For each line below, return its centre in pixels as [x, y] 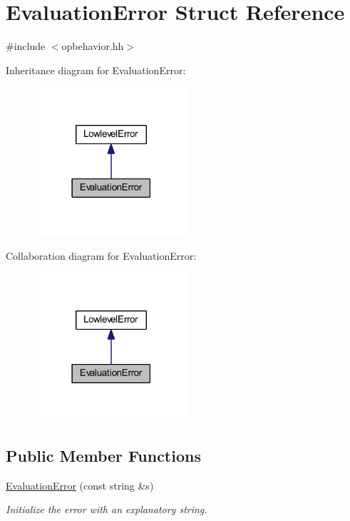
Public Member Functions [103, 455]
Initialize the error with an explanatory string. [107, 509]
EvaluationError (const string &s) [80, 485]
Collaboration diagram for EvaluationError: [101, 255]
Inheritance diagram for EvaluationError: [96, 70]
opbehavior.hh [93, 46]
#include [26, 46]
